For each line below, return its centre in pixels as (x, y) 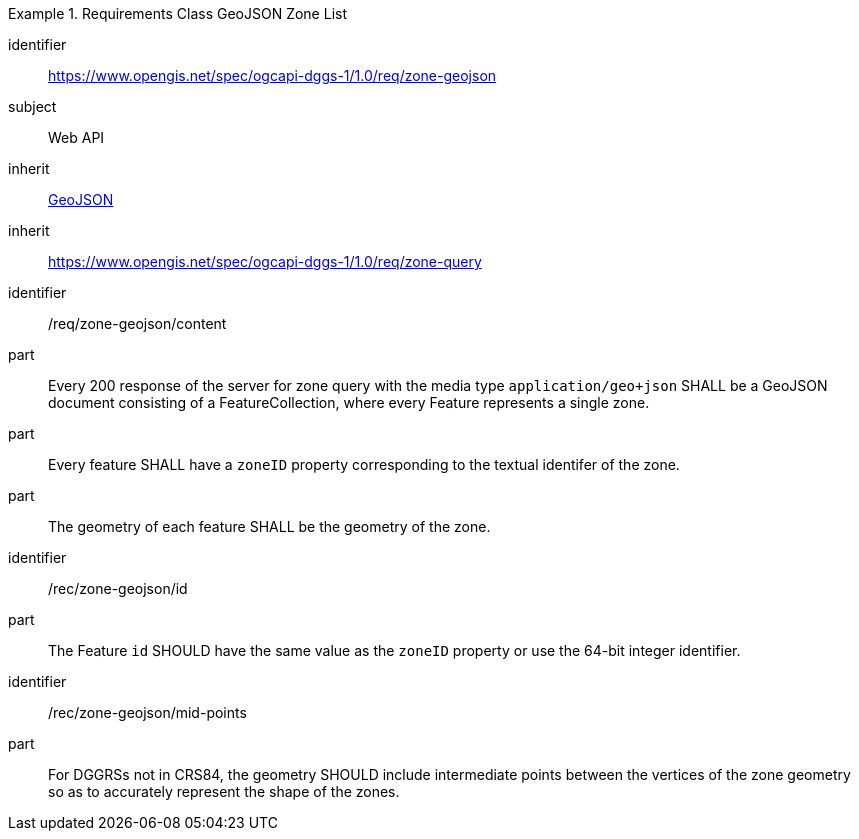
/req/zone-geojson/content (137, 323)
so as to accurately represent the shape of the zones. (224, 791)
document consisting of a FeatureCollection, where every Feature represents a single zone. (349, 402)
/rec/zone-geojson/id (118, 588)
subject (32, 106)
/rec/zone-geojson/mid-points (147, 712)
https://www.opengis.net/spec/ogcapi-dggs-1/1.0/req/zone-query (265, 261)
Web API (76, 137)
